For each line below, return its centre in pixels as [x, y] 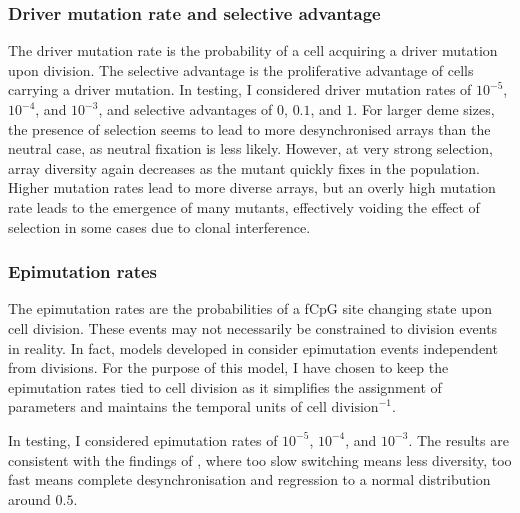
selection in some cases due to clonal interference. [159, 226]
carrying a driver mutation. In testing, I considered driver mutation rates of [240, 89]
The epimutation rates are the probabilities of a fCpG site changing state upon [250, 308]
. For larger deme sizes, [424, 109]
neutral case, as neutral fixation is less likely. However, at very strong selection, [250, 148]
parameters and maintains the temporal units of [155, 406]
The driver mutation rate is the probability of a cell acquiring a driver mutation [253, 50]
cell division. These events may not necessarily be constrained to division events [253, 327]
